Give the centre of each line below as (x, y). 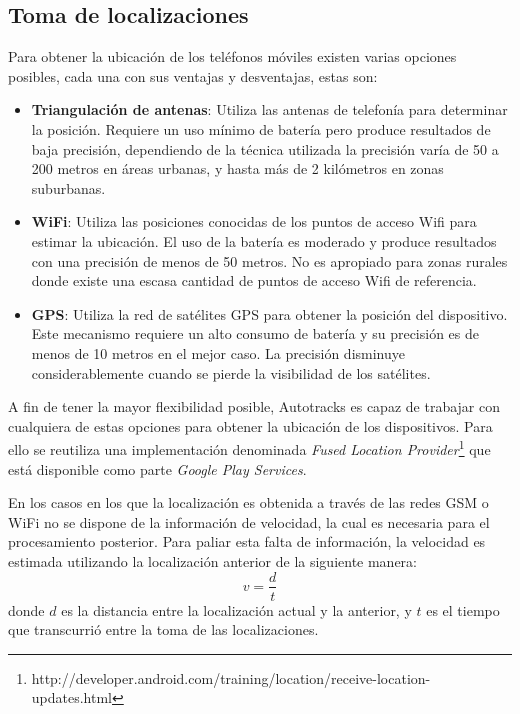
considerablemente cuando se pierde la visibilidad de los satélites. (231, 372)
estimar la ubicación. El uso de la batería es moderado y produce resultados (264, 240)
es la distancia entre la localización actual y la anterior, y (236, 609)
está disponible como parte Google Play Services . (157, 468)
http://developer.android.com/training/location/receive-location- (231, 677)
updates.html (72, 697)
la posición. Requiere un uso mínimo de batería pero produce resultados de (261, 128)
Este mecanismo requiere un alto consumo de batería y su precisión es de (255, 333)
